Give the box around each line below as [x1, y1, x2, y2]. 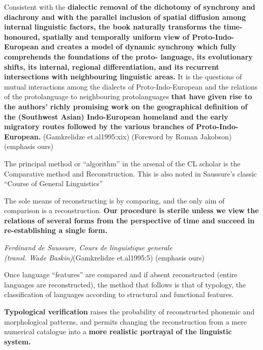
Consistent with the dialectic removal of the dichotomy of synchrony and [4, 2, 255, 12]
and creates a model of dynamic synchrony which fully [41, 41, 237, 52]
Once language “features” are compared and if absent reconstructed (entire [4, 269, 238, 280]
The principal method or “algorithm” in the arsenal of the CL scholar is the [4, 158, 241, 168]
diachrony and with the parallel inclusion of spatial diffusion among [4, 11, 246, 22]
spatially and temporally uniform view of [42, 31, 190, 42]
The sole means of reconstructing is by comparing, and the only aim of [4, 195, 225, 206]
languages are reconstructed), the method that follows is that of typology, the [4, 279, 246, 289]
